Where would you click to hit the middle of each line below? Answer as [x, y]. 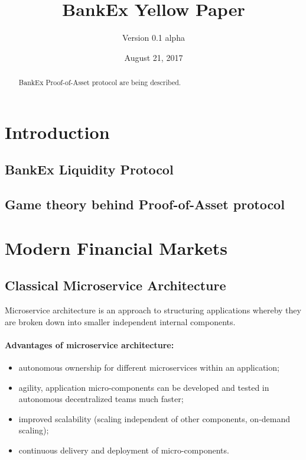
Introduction [57, 132]
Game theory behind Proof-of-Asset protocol [145, 204]
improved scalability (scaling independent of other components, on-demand [154, 418]
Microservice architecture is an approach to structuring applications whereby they [153, 310]
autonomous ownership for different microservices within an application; [149, 367]
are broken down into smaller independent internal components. [120, 321]
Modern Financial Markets [116, 247]
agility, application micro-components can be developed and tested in [144, 387]
